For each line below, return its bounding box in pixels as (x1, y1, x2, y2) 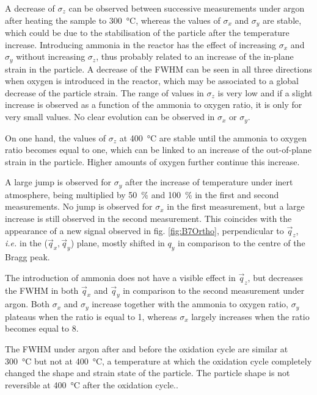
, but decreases (247, 271, 303, 283)
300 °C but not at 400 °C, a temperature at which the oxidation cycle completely (5, 354, 312, 367)
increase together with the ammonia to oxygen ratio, (92, 297, 288, 310)
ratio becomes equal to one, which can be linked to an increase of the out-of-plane (5, 143, 312, 156)
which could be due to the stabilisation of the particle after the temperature (5, 26, 290, 39)
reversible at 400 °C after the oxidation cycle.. (5, 378, 178, 391)
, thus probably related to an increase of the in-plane (96, 50, 294, 63)
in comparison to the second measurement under (123, 283, 305, 296)
